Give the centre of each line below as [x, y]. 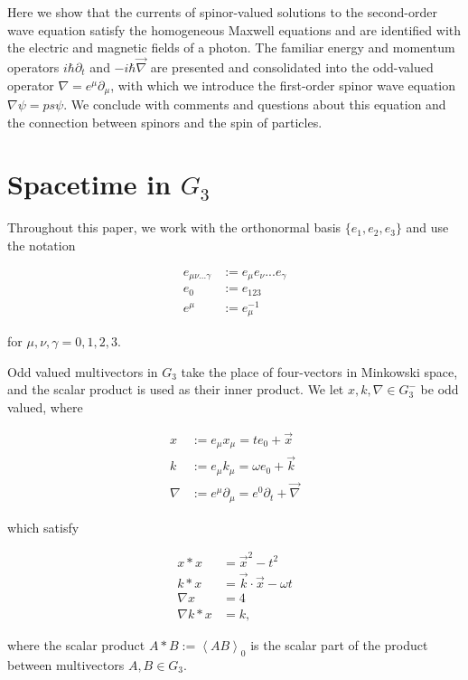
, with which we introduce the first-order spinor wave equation [283, 85]
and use [427, 227]
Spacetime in [89, 184]
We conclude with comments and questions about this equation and [258, 104]
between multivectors [66, 665]
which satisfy [43, 527]
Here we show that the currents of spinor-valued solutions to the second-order [222, 12]
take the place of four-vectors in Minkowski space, [319, 371]
